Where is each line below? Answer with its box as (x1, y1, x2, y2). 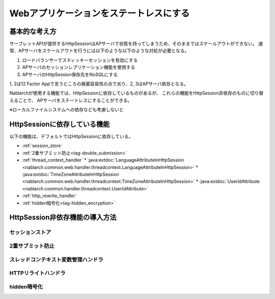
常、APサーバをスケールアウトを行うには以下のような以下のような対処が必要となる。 (9, 47, 189, 54)
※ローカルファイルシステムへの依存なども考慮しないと (9, 107, 124, 113)
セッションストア (9, 229, 51, 236)
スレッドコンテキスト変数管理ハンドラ (9, 256, 103, 263)
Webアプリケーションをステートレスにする (9, 8, 190, 19)
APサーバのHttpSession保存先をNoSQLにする (22, 71, 118, 78)
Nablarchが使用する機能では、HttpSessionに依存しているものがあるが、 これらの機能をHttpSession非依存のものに (9, 90, 251, 96)
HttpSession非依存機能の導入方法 (9, 213, 117, 222)
